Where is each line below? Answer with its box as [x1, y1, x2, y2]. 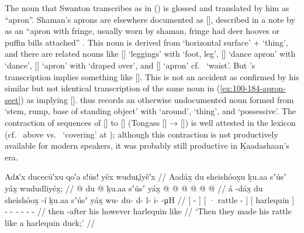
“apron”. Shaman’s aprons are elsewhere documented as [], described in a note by [5, 13, 295, 25]
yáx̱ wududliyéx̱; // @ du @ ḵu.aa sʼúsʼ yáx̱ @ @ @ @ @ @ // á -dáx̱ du [5, 181, 263, 194]
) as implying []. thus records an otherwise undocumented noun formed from [20, 93, 294, 105]
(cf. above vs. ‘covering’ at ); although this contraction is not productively [5, 128, 278, 140]
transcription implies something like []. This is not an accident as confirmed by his [5, 70, 299, 83]
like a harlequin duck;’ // [5, 216, 95, 228]
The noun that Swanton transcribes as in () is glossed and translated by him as [5, 2, 289, 13]
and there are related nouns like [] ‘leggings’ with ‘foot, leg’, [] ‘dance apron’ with [5, 47, 296, 60]
